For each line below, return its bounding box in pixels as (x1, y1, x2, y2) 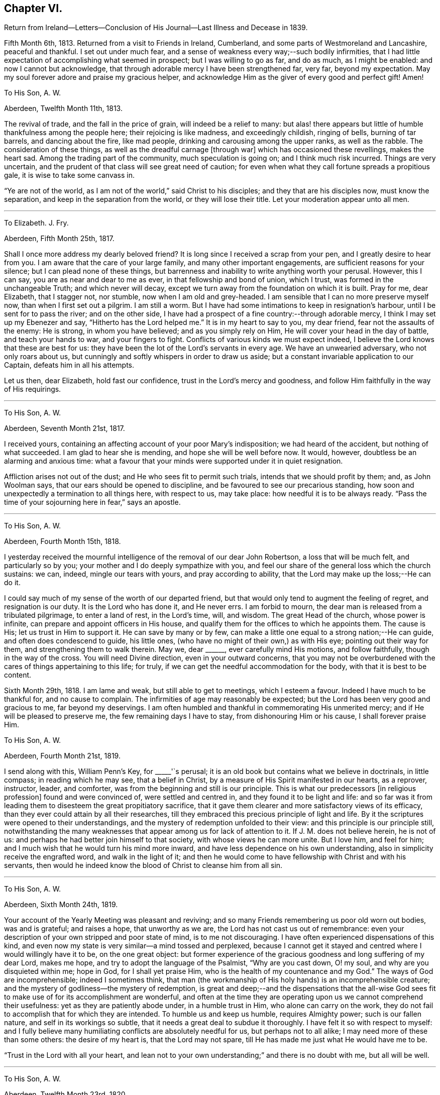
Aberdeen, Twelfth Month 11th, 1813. (4, 104, 123, 113)
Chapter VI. (4, 2, 63, 15)
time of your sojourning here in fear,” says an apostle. (4, 498, 181, 507)
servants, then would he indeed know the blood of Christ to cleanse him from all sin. (4, 861, 283, 870)
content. (4, 671, 32, 680)
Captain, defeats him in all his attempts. (4, 361, 135, 370)
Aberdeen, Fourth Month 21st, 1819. (4, 751, 121, 760)
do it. (4, 578, 21, 587)
